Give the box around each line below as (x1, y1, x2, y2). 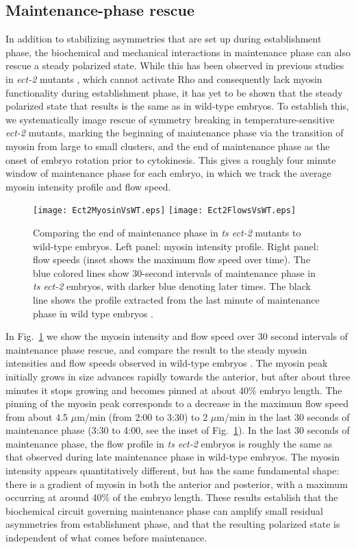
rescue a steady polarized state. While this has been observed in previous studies (5, 58, 344, 73)
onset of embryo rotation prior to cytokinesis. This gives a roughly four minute (5, 152, 336, 167)
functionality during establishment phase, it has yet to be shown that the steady (5, 85, 343, 99)
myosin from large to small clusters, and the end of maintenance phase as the (5, 138, 330, 153)
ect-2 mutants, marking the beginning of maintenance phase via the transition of (5, 125, 344, 140)
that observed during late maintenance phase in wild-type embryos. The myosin (5, 450, 340, 464)
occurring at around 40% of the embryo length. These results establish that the (5, 490, 338, 504)
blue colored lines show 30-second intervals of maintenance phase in (33, 265, 316, 280)
